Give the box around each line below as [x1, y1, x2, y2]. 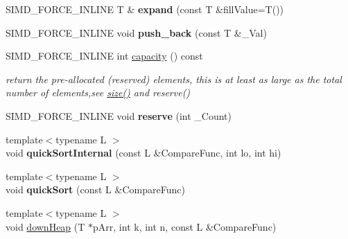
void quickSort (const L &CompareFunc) [6, 182, 185, 197]
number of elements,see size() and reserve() [6, 85, 191, 100]
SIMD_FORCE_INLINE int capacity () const [6, 48, 203, 63]
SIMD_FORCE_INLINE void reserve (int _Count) [6, 108, 232, 123]
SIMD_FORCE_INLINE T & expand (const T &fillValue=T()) [6, 2, 284, 16]
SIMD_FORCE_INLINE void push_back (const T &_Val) [6, 25, 267, 39]
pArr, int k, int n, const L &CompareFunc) [93, 219, 277, 233]
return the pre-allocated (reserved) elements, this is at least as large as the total [6, 71, 342, 86]
